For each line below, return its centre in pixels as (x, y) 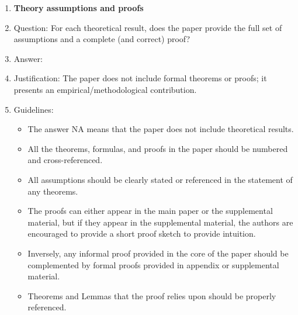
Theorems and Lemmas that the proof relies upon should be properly (152, 295)
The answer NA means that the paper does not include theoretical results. (161, 129)
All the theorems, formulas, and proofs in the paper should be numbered (158, 148)
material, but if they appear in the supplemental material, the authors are (160, 222)
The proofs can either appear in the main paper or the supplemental (150, 211)
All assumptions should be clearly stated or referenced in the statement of (160, 179)
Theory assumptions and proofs (79, 8)
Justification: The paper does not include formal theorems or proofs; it (140, 78)
